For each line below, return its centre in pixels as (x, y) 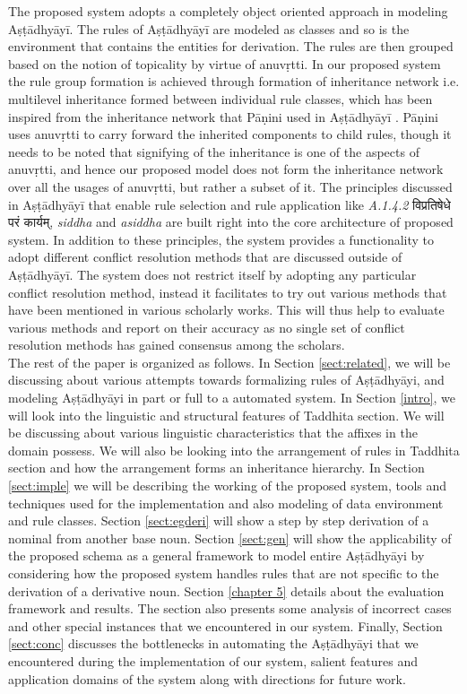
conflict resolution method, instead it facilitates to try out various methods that (228, 292)
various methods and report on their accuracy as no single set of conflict (207, 327)
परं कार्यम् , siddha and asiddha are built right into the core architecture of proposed (231, 222)
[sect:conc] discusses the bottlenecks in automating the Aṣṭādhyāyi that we (213, 643)
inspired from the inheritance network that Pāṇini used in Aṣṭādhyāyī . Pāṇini (223, 116)
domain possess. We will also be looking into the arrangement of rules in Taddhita (234, 450)
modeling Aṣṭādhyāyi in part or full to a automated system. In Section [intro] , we (232, 398)
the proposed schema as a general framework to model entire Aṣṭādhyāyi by (216, 555)
